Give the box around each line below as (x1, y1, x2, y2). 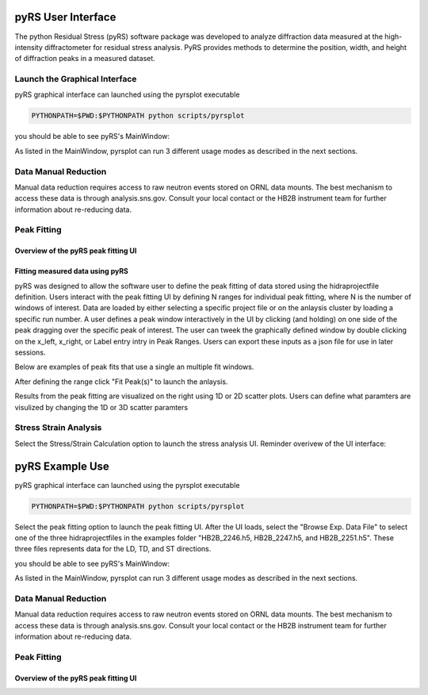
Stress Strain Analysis (14, 422, 102, 433)
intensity (14, 42, 44, 52)
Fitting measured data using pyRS (14, 267, 128, 276)
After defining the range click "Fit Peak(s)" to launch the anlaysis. (14, 377, 228, 386)
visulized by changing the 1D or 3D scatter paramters (14, 402, 189, 412)
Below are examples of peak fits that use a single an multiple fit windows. (14, 362, 254, 372)
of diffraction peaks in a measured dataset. (14, 54, 156, 63)
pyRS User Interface (14, 10, 117, 24)
